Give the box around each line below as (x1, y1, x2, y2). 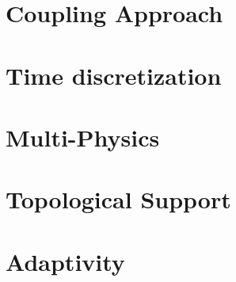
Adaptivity (6, 245, 125, 277)
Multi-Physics (6, 120, 160, 153)
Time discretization (6, 59, 222, 91)
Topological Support (6, 183, 231, 215)
